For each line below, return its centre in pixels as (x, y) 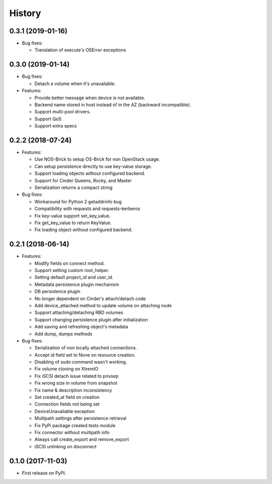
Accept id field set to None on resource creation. (85, 355)
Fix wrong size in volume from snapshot (76, 383)
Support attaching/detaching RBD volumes (79, 313)
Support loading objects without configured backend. (90, 173)
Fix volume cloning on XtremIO (66, 369)
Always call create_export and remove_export (82, 439)
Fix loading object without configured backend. (84, 230)
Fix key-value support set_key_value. (73, 216)
